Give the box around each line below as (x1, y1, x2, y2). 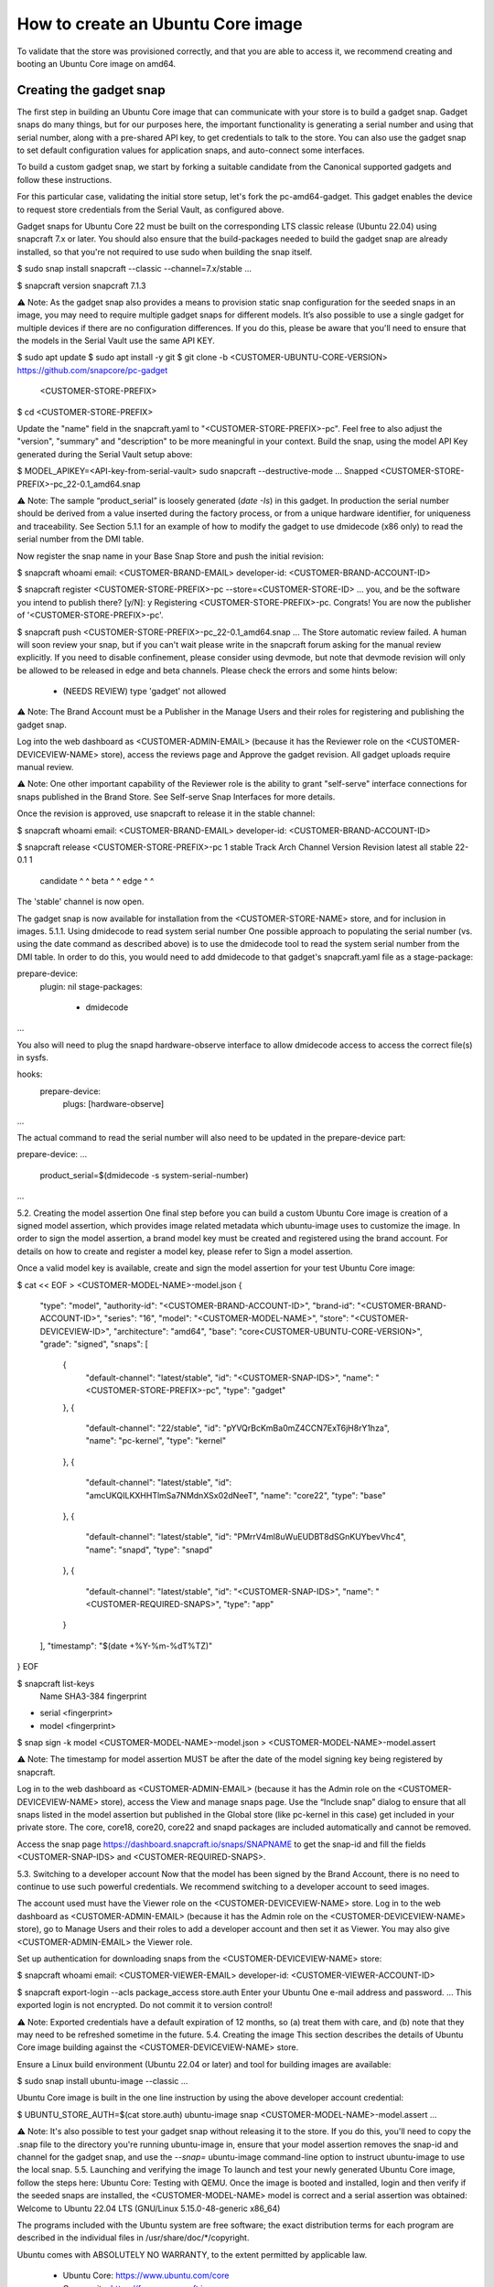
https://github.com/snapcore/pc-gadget (16, 364, 168, 375)
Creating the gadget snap (16, 82, 166, 98)
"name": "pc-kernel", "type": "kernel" (85, 1435, 227, 1446)
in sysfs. (16, 1052, 49, 1063)
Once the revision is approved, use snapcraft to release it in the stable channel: (16, 808, 316, 819)
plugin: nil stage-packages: (39, 981, 143, 992)
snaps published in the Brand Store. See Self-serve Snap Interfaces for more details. (16, 791, 336, 802)
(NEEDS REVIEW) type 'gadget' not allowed (62, 686, 227, 697)
